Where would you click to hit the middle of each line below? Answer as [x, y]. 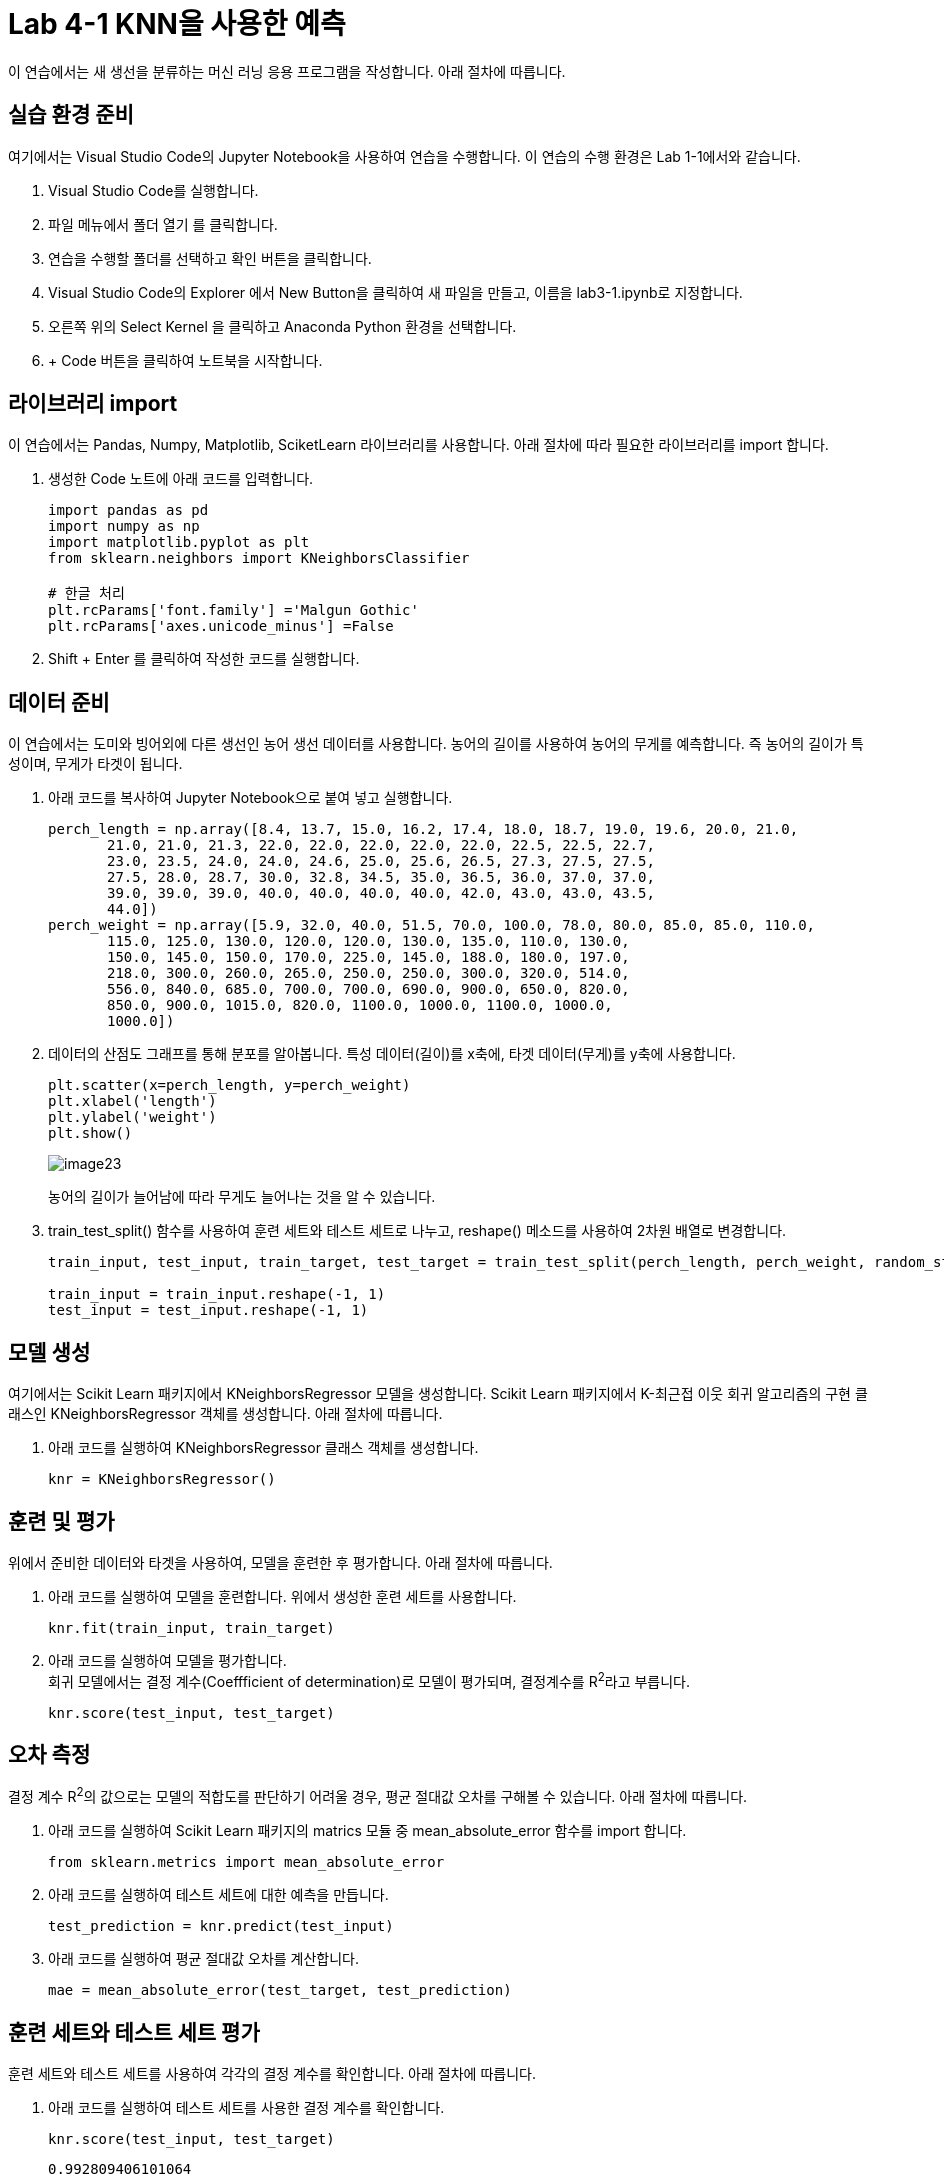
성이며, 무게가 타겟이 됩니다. [95, 764]
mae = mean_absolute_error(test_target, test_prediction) [280, 1990]
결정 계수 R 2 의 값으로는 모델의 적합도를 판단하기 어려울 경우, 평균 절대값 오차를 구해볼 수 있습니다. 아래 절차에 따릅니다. [378, 1795]
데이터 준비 [59, 702]
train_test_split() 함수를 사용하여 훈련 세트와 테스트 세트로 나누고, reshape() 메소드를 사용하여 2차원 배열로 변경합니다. [417, 1231]
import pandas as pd [128, 510]
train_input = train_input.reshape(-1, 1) [217, 1294]
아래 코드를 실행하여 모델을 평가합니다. [167, 1660]
